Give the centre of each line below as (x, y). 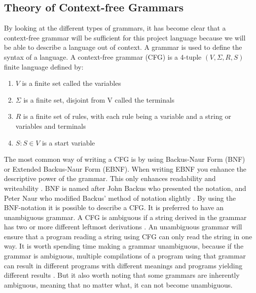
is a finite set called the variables (72, 83)
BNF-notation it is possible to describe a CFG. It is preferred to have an (114, 207)
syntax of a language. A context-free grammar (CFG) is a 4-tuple (103, 56)
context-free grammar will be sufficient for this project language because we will (125, 37)
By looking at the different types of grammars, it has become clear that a (115, 28)
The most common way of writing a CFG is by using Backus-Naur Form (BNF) (125, 159)
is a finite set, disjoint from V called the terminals (99, 99)
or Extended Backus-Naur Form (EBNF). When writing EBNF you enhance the (125, 168)
